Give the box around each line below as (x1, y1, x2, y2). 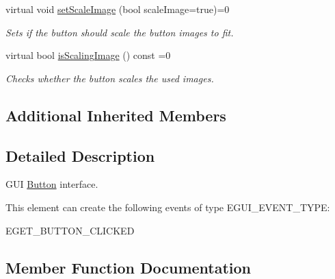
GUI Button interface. (5, 177, 98, 191)
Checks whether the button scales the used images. (5, 71, 214, 85)
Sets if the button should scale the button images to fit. (5, 25, 234, 39)
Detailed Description (5, 145, 155, 166)
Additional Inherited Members (5, 104, 226, 125)
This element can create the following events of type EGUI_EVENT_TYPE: (5, 199, 330, 214)
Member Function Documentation (5, 256, 252, 278)
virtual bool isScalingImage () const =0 (5, 48, 171, 62)
